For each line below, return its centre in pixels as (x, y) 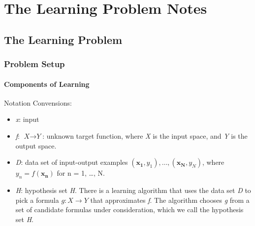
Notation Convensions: (38, 102)
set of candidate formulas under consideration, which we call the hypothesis (129, 209)
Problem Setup (34, 64)
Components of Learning (47, 84)
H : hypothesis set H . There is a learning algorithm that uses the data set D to (133, 190)
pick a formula (37, 200)
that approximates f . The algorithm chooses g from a (170, 200)
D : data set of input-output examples (72, 162)
